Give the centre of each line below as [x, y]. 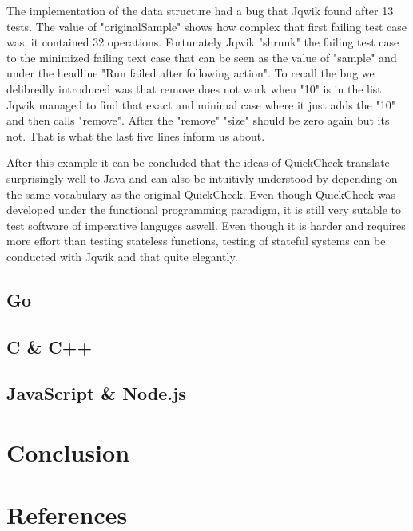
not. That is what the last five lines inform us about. [136, 135]
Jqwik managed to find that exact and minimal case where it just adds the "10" [201, 104]
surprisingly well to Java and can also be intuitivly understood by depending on [202, 178]
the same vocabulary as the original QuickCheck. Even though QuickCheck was [201, 194]
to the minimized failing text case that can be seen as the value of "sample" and [202, 57]
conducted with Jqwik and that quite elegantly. [122, 256]
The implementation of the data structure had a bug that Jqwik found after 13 [200, 10]
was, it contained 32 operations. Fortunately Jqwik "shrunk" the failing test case [203, 42]
